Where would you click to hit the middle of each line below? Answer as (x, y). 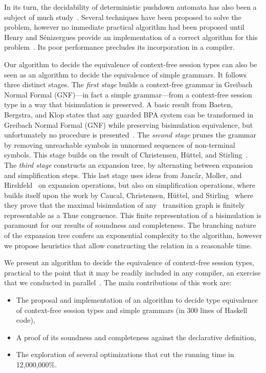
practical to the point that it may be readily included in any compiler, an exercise (132, 272)
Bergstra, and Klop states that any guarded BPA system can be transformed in (129, 114)
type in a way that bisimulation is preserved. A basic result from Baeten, (119, 104)
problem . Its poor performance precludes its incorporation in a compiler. (119, 47)
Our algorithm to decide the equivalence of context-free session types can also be (131, 64)
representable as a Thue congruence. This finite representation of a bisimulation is (133, 215)
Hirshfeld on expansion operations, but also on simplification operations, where (130, 185)
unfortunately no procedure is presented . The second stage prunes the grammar (130, 135)
